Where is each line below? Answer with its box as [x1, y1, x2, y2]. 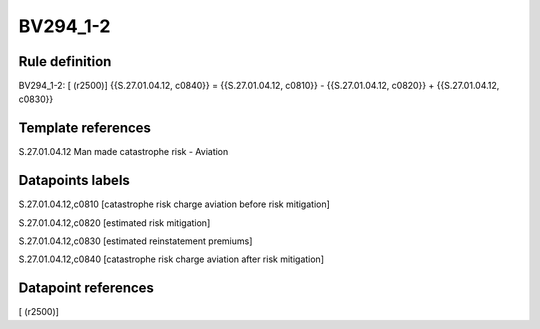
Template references [18, 120, 152, 137]
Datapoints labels [18, 172, 130, 189]
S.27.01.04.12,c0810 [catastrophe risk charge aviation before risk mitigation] [18, 198, 330, 210]
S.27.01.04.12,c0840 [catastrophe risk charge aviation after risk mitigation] [18, 253, 325, 265]
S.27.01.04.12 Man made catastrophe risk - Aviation [18, 146, 229, 158]
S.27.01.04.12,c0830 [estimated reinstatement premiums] [18, 235, 253, 247]
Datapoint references [18, 280, 155, 297]
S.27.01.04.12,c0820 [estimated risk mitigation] [18, 216, 211, 229]
